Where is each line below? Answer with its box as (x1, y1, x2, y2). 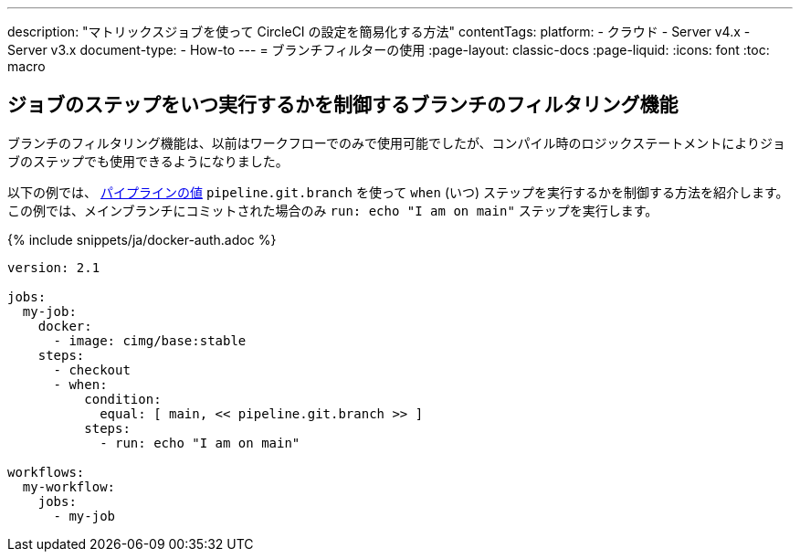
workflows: (7, 464, 85, 480)
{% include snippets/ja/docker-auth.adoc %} (7, 231, 277, 248)
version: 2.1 (7, 259, 100, 275)
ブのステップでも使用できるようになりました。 (7, 153, 289, 169)
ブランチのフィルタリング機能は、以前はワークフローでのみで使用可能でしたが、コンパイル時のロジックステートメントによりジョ (7, 134, 785, 151)
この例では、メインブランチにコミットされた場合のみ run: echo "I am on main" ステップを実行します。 (7, 202, 658, 218)
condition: (84, 391, 162, 406)
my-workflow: (22, 479, 116, 494)
